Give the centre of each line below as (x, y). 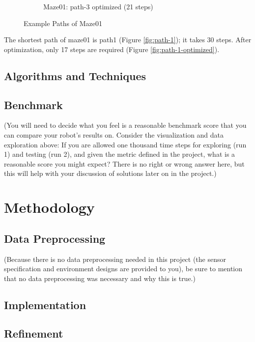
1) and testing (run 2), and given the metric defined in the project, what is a (120, 154)
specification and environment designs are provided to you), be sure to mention (123, 269)
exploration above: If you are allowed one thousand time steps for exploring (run (125, 144)
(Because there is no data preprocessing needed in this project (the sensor (115, 259)
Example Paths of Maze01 (63, 23)
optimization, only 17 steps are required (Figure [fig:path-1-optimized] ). (112, 49)
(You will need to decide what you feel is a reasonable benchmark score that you (125, 125)
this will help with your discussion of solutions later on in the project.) (110, 173)
